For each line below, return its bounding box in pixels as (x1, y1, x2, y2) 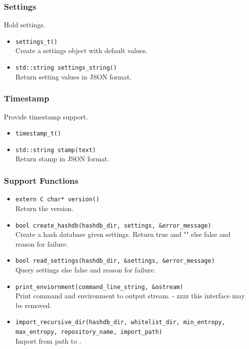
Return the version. (15, 203, 74, 213)
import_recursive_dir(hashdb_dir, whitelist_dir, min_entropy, (15, 319, 226, 326)
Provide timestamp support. (4, 111, 88, 121)
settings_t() (15, 38, 58, 45)
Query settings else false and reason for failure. (15, 265, 156, 274)
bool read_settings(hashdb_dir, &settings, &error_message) (15, 257, 215, 265)
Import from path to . (15, 335, 82, 346)
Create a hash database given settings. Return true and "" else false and (15, 229, 230, 239)
